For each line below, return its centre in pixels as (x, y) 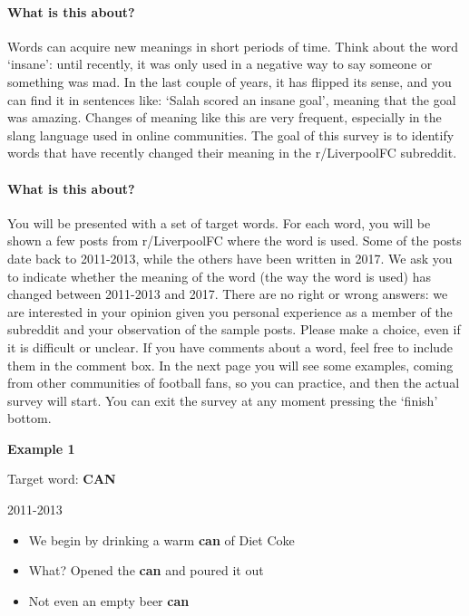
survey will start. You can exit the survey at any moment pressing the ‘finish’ (223, 400)
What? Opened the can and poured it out (146, 570)
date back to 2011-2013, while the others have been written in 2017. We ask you (230, 258)
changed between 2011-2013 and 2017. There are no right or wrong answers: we (228, 294)
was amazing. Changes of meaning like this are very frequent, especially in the (225, 117)
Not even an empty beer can (109, 600)
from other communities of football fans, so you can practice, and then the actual (234, 383)
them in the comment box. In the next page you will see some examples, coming (230, 365)
